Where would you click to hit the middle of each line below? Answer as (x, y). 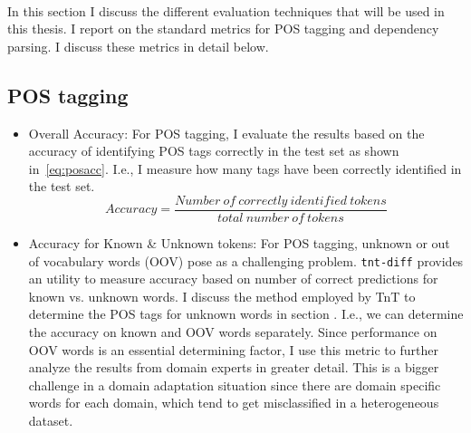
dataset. (51, 421)
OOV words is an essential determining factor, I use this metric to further (233, 349)
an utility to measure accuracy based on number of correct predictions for (233, 279)
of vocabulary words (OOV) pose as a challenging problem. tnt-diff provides (246, 260)
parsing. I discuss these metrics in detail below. (138, 46)
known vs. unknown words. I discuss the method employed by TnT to (222, 296)
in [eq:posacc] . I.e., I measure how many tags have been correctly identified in (245, 168)
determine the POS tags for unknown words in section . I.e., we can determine (246, 314)
